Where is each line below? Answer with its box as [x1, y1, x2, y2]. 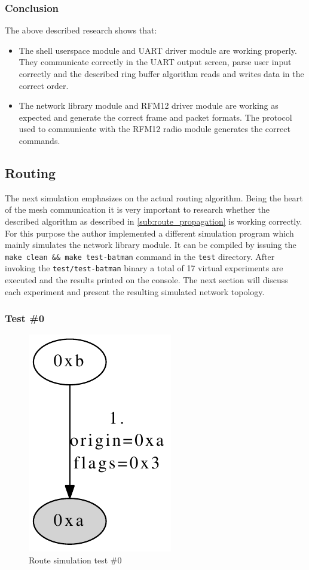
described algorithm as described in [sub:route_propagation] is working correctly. [5, 214, 302, 227]
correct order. [19, 79, 69, 91]
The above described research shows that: [5, 24, 157, 36]
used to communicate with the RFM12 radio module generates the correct [19, 122, 290, 135]
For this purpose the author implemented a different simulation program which [5, 226, 294, 239]
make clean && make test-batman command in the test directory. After [5, 250, 275, 262]
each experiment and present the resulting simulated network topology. [5, 285, 265, 298]
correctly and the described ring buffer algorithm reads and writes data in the [19, 68, 304, 79]
